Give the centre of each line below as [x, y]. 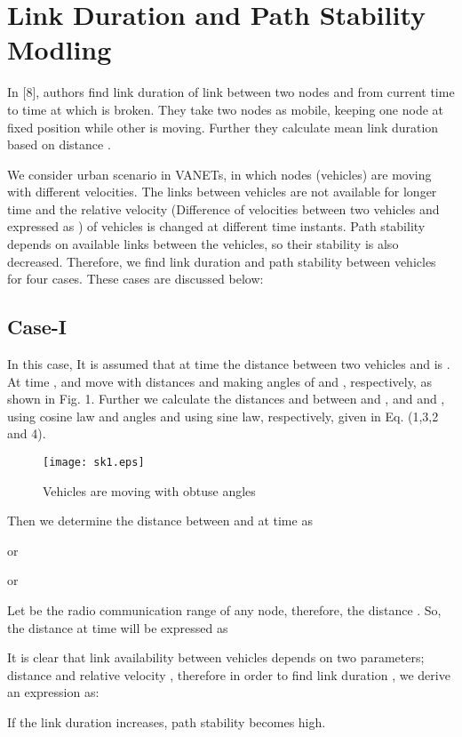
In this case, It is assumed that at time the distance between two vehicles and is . [229, 364]
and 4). [27, 433]
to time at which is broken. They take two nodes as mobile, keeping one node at [225, 109]
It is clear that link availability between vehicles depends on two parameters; [216, 657]
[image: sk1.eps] [94, 463]
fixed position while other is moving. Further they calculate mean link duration [223, 127]
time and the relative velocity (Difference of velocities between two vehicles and [223, 208]
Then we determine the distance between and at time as [160, 521]
